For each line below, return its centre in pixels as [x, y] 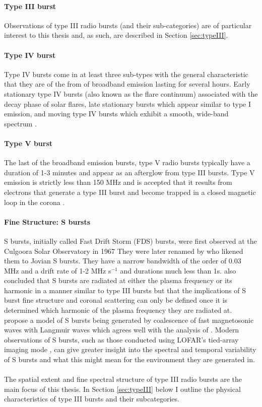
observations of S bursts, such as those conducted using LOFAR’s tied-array [121, 339]
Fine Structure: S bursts [47, 221]
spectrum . [21, 123]
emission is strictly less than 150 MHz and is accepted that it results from [118, 182]
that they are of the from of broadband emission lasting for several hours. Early [127, 84]
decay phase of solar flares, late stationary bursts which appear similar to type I [127, 104]
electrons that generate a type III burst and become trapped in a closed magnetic [130, 192]
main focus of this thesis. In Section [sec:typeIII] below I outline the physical [122, 389]
